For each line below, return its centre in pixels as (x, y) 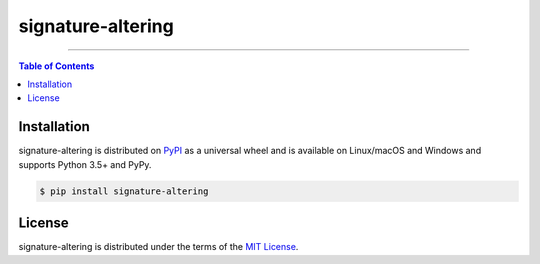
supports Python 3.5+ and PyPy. (85, 164)
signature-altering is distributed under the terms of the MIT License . (158, 247)
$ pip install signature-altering (124, 191)
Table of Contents (56, 66)
